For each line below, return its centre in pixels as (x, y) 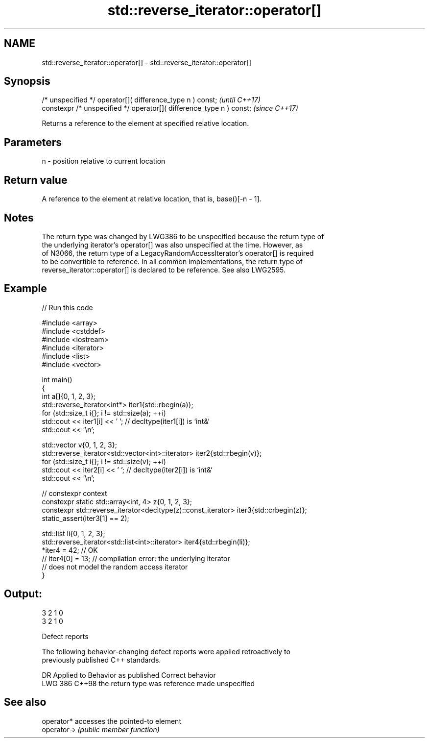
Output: (23, 594)
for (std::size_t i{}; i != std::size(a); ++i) (104, 413)
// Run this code (67, 307)
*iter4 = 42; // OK (70, 550)
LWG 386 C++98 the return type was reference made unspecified (148, 683)
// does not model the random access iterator (115, 567)
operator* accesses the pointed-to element (111, 721)
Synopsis (27, 81)
